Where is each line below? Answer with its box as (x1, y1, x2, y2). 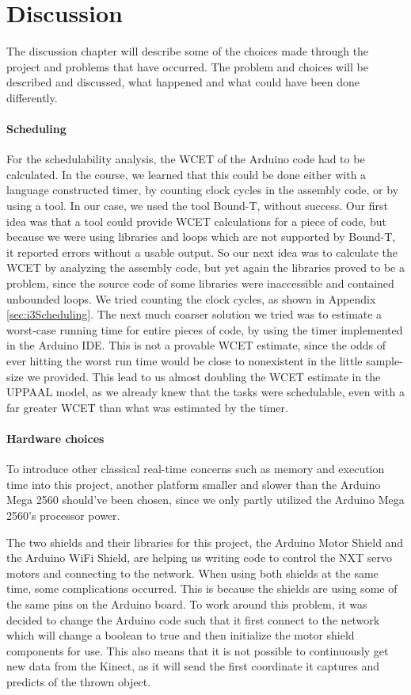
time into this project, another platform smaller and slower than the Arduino (6, 475, 381, 492)
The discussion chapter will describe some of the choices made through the (6, 43, 369, 59)
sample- (366, 353, 403, 369)
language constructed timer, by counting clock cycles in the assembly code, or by (6, 181, 399, 198)
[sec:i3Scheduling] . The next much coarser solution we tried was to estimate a (6, 306, 382, 323)
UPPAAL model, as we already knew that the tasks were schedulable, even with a (6, 384, 405, 400)
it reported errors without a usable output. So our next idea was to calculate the (6, 243, 398, 260)
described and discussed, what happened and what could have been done (6, 74, 360, 90)
